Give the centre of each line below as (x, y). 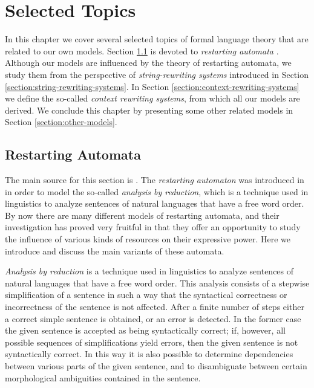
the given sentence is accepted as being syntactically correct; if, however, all (145, 330)
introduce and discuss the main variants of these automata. (115, 251)
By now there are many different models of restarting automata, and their (142, 215)
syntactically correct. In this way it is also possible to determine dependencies (149, 354)
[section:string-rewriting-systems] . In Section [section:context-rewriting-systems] (152, 86)
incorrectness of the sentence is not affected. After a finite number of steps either (155, 307)
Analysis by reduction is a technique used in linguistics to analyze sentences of (149, 271)
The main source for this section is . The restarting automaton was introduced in (155, 180)
